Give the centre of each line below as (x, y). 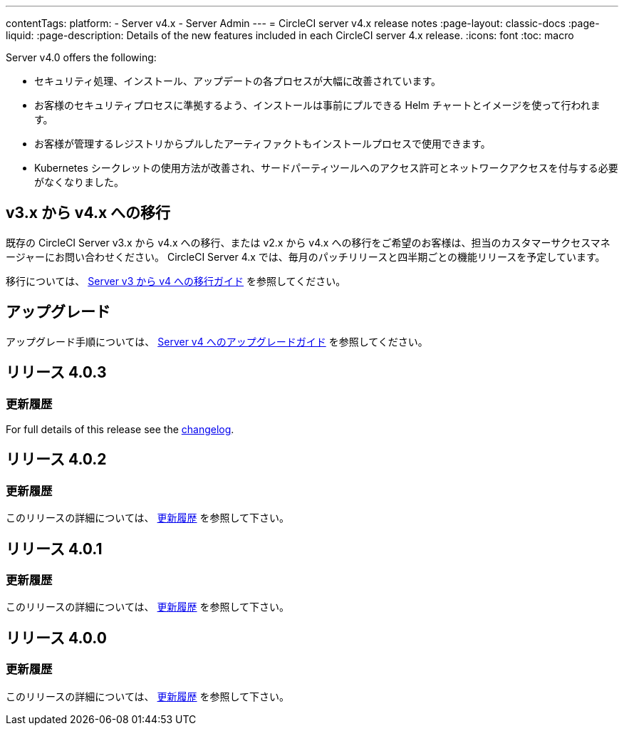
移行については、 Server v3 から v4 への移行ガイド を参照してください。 (176, 281)
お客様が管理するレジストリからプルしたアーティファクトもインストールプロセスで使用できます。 (262, 144)
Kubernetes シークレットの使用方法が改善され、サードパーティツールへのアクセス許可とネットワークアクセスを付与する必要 (326, 168)
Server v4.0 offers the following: (81, 57)
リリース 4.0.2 (56, 460)
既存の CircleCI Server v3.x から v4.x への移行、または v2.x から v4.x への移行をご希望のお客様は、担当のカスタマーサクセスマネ (308, 242)
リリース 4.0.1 (54, 549)
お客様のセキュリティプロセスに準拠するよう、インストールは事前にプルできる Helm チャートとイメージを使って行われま (317, 105)
